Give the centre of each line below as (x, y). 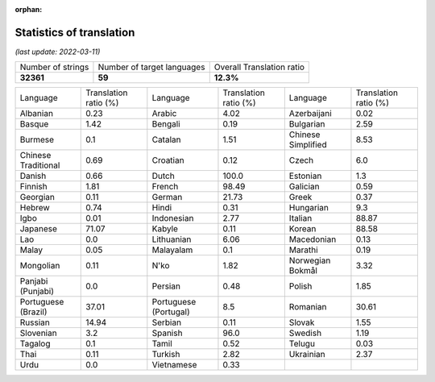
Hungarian (309, 208)
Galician (304, 187)
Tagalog (35, 344)
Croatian (168, 160)
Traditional (40, 165)
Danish (33, 176)
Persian (166, 286)
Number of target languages (151, 67)
